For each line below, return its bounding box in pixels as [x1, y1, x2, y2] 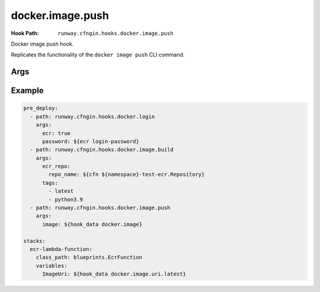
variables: [36, 262, 68, 269]
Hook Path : [11, 30, 39, 37]
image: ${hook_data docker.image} [42, 221, 142, 227]
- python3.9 [48, 196, 83, 203]
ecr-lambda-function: [30, 246, 93, 252]
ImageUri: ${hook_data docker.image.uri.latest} [42, 271, 186, 278]
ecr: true [42, 130, 71, 136]
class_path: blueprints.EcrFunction [36, 254, 142, 261]
